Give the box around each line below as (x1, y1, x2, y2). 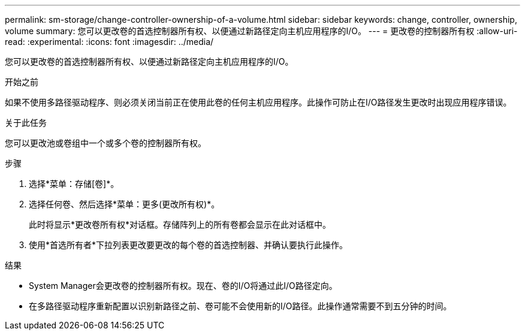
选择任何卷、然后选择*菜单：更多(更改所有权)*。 (29, 199, 220, 209)
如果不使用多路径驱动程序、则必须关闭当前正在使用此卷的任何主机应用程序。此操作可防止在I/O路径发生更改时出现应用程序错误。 (5, 97, 512, 107)
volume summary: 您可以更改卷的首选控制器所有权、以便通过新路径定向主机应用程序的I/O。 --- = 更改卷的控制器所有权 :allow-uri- (5, 26, 518, 36)
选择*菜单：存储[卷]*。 (29, 179, 119, 189)
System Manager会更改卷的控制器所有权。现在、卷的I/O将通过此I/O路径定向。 (29, 280, 337, 291)
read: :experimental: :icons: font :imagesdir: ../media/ (5, 37, 214, 47)
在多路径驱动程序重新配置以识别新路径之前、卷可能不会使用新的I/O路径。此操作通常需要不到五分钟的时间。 (29, 301, 452, 311)
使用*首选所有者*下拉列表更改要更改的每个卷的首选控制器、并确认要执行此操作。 (29, 240, 348, 250)
